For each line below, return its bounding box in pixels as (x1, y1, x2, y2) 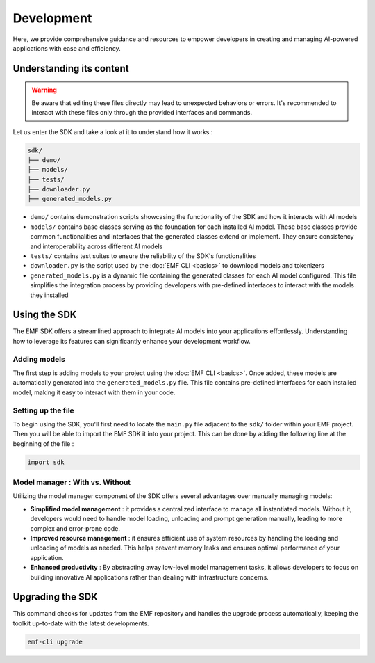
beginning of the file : (12, 439, 74, 448)
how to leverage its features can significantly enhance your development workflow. (12, 337, 251, 345)
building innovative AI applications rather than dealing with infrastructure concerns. (30, 573, 269, 581)
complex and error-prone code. (30, 524, 121, 532)
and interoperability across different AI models (30, 242, 163, 250)
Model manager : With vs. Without (12, 477, 131, 487)
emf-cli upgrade (27, 637, 83, 646)
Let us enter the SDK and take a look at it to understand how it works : (12, 127, 213, 136)
